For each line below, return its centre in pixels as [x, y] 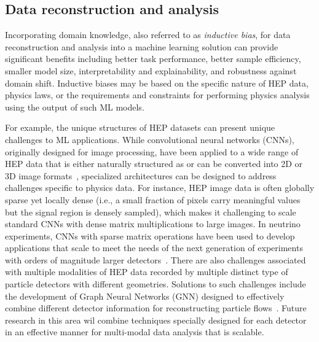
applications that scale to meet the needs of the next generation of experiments [154, 248]
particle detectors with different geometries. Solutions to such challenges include [156, 284]
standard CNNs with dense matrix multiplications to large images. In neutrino [153, 224]
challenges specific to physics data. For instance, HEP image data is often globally [160, 188]
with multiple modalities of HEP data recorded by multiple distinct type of [147, 272]
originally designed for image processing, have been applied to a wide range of [152, 151]
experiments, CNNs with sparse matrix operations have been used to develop [150, 235]
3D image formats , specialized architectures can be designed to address [141, 175]
